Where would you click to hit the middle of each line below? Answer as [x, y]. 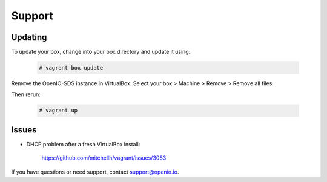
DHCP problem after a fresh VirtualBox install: [83, 144]
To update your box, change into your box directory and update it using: [101, 52]
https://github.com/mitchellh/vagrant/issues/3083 [104, 158]
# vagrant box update [71, 68]
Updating [29, 37]
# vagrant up [58, 111]
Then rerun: [26, 94]
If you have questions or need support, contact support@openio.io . [95, 172]
